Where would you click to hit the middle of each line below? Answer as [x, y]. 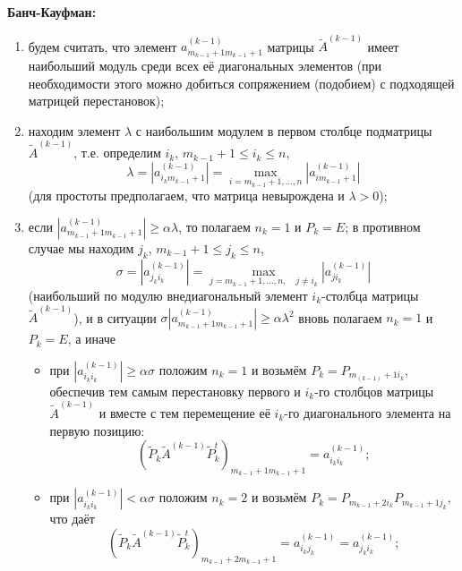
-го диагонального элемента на [368, 413]
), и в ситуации [115, 317]
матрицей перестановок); [96, 101]
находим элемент [74, 130]
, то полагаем [214, 226]
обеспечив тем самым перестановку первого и [175, 391]
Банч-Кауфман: [52, 12]
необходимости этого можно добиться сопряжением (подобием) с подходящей [241, 83]
